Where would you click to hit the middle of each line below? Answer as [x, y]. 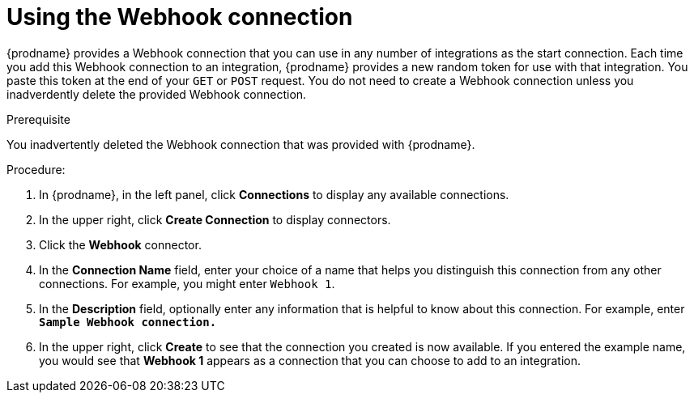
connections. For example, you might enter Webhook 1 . [187, 283]
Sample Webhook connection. [128, 322]
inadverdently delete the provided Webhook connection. [157, 94]
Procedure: [36, 169]
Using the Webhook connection [180, 17]
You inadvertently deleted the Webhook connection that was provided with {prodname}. [241, 144]
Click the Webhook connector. [120, 244]
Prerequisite [38, 119]
